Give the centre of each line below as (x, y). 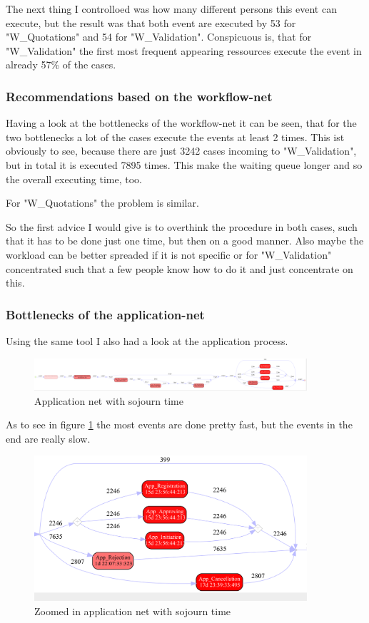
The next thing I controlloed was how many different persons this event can (171, 9)
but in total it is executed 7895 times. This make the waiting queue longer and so (184, 164)
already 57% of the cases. (61, 65)
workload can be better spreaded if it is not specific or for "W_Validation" (169, 254)
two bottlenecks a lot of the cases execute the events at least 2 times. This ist (175, 137)
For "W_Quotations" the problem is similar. (102, 203)
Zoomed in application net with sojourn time (133, 611)
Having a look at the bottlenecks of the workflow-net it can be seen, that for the (181, 123)
